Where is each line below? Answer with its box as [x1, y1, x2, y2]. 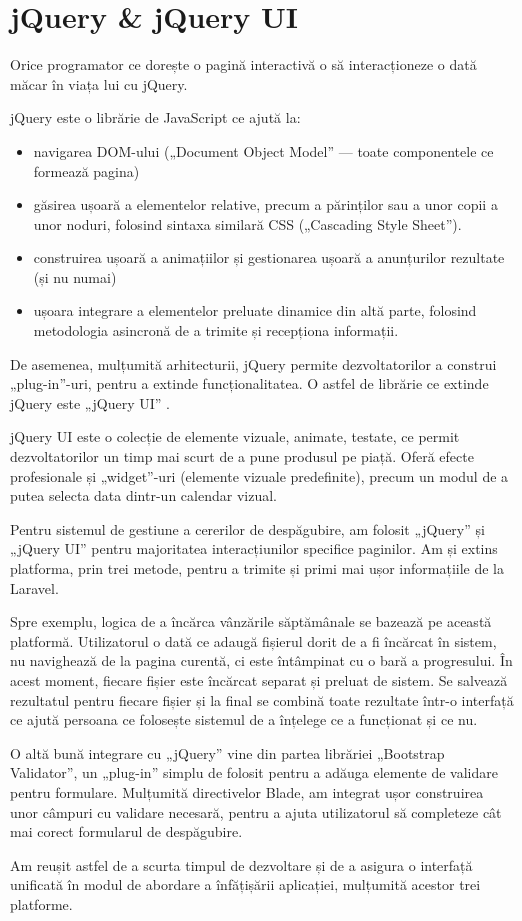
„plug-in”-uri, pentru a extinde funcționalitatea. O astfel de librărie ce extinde [10, 373, 489, 394]
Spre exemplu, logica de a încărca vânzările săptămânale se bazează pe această [10, 611, 492, 632]
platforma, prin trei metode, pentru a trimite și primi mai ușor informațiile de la [10, 558, 505, 578]
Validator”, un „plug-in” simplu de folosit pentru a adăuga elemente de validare [10, 762, 498, 783]
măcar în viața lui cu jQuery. [10, 73, 188, 94]
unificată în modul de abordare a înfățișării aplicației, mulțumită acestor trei [10, 874, 481, 895]
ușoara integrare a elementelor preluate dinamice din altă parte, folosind [33, 300, 477, 321]
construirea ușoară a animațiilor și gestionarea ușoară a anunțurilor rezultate [33, 247, 505, 268]
